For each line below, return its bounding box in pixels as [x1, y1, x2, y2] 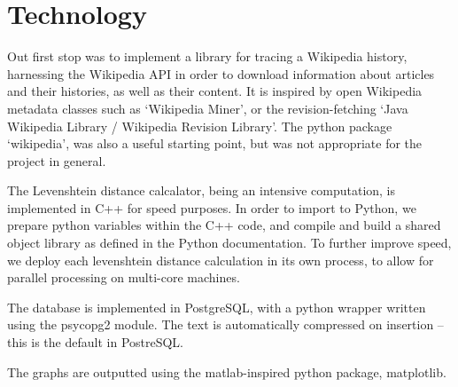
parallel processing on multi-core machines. [7, 268, 240, 287]
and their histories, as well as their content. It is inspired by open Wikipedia [7, 82, 423, 100]
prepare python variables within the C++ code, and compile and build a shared [7, 216, 441, 234]
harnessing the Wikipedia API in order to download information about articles [7, 64, 435, 83]
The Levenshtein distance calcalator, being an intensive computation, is [7, 181, 396, 200]
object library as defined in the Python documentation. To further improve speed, [7, 233, 452, 252]
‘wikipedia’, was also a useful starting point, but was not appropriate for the [7, 134, 423, 153]
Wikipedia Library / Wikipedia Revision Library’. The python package [7, 116, 392, 135]
